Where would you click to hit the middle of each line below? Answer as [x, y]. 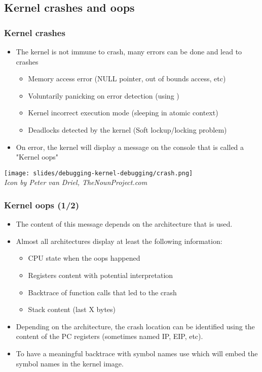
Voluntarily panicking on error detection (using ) [104, 95]
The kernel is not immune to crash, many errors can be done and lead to [129, 51]
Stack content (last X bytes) [72, 309]
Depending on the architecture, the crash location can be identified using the [135, 326]
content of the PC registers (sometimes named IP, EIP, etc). [109, 336]
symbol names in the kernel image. [70, 363]
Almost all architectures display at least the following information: [119, 241]
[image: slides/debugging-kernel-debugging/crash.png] [99, 173]
